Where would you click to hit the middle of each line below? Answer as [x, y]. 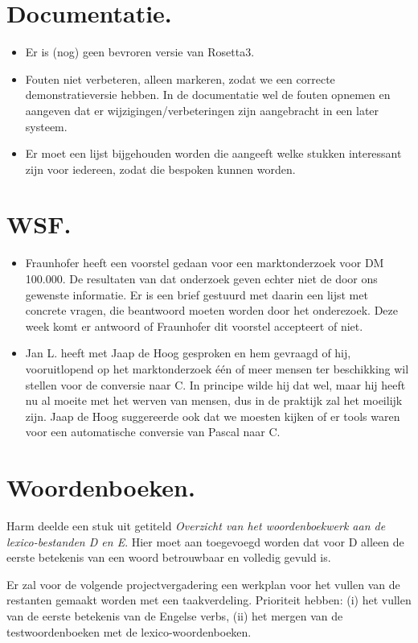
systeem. [46, 126]
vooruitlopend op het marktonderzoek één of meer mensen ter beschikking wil [217, 368]
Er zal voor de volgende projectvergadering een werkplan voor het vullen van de [203, 584]
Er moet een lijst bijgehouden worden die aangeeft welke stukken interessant [213, 153]
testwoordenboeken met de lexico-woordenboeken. [129, 631]
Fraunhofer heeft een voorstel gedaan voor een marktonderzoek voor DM [205, 263]
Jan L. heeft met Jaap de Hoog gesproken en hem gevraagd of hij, [188, 353]
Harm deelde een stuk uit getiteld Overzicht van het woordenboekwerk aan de [196, 526]
